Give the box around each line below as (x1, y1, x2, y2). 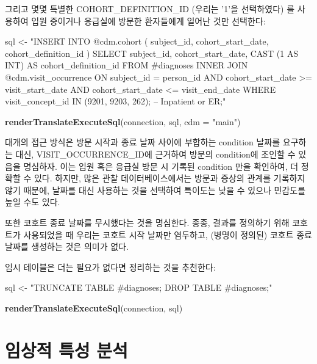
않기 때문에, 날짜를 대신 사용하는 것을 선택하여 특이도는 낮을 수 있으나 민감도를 (5, 183, 306, 196)
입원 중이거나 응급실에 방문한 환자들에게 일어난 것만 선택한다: (31, 14, 266, 27)
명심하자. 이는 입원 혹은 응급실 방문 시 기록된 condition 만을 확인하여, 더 (23, 159, 299, 172)
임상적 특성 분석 (5, 337, 128, 362)
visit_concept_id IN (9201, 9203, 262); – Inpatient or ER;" (5, 95, 226, 107)
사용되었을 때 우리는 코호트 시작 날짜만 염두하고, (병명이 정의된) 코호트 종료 (23, 228, 312, 241)
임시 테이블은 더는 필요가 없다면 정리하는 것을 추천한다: (5, 260, 216, 273)
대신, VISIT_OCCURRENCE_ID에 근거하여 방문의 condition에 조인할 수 (15, 147, 296, 160)
